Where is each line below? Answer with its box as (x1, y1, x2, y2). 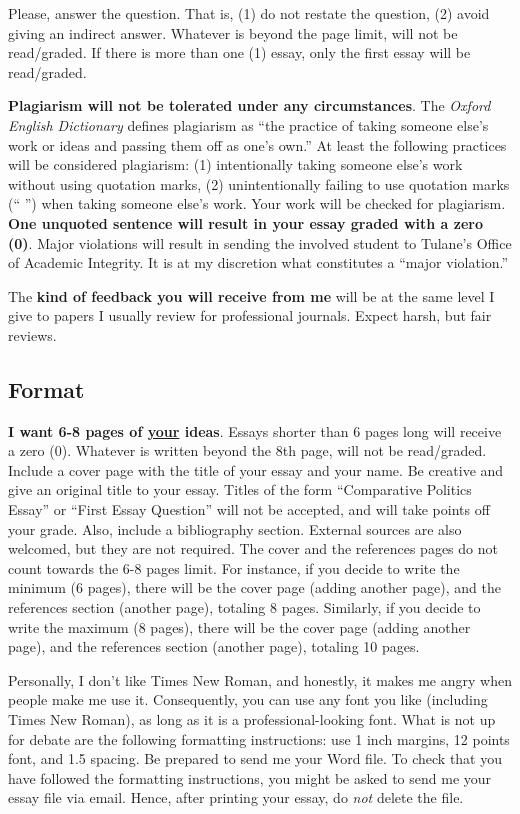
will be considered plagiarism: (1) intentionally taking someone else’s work (8, 154, 463, 175)
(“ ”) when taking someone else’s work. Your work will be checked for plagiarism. (8, 193, 506, 214)
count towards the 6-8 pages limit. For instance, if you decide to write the (8, 557, 460, 578)
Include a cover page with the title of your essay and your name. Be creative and (8, 459, 504, 480)
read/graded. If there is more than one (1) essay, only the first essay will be (8, 42, 471, 63)
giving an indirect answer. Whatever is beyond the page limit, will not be (8, 22, 458, 43)
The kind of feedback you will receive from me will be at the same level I (8, 285, 495, 306)
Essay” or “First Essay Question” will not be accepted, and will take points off (8, 499, 490, 520)
